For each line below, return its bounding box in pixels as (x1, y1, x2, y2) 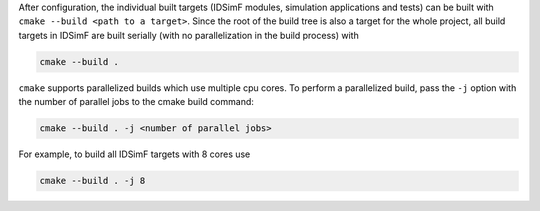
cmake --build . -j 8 (39, 175, 146, 187)
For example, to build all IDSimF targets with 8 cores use (18, 148, 251, 160)
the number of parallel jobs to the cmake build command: (18, 96, 255, 108)
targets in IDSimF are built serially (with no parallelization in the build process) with (18, 29, 359, 41)
